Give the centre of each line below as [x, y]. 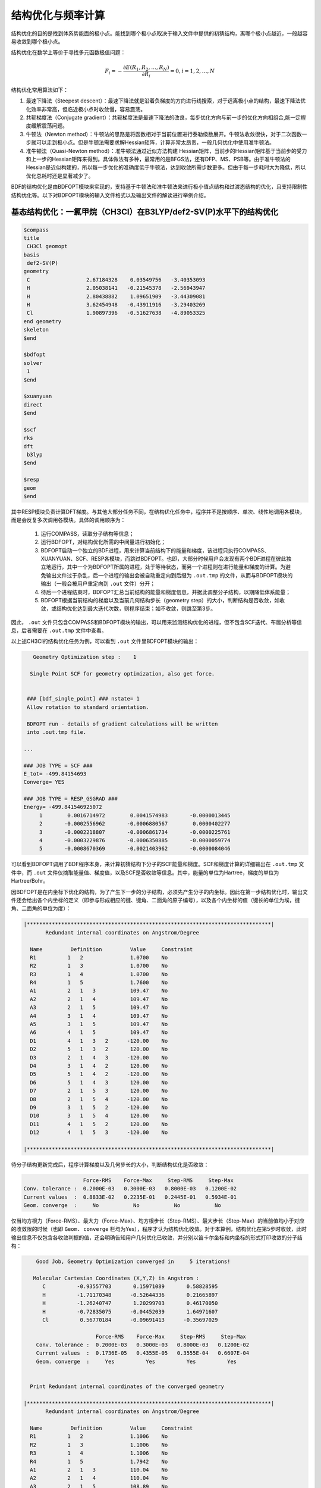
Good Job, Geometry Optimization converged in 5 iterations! [133, 1262]
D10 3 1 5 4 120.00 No [99, 1116]
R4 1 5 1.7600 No [99, 983]
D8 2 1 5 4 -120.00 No [99, 1099]
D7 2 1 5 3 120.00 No [99, 1091]
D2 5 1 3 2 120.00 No [99, 1049]
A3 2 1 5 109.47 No [99, 1008]
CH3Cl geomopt [47, 246]
